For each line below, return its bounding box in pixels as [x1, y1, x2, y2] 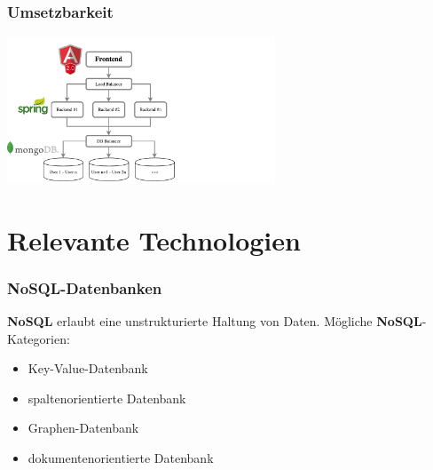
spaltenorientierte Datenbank [28, 388, 186, 407]
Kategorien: [7, 329, 70, 347]
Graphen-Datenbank [28, 418, 139, 437]
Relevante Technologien [7, 221, 301, 258]
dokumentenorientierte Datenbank [28, 449, 214, 467]
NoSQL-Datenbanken [7, 276, 162, 299]
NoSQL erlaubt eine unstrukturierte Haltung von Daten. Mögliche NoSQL [7, 312, 422, 331]
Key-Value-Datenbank [28, 359, 148, 378]
